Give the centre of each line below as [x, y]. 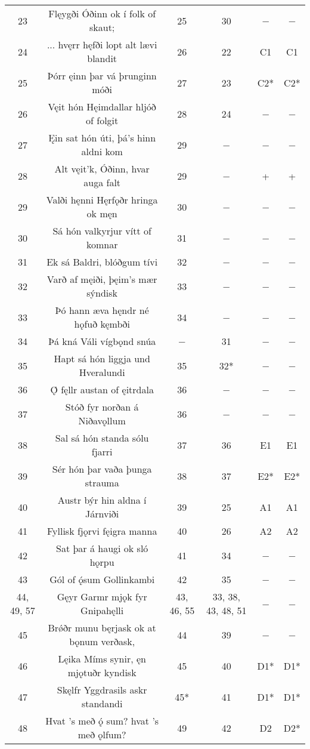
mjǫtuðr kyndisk [102, 672]
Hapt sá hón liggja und [102, 358]
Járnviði [102, 514]
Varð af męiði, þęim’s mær [102, 279]
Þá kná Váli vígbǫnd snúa [102, 341]
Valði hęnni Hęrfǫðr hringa [102, 200]
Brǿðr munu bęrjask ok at [102, 628]
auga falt [102, 182]
